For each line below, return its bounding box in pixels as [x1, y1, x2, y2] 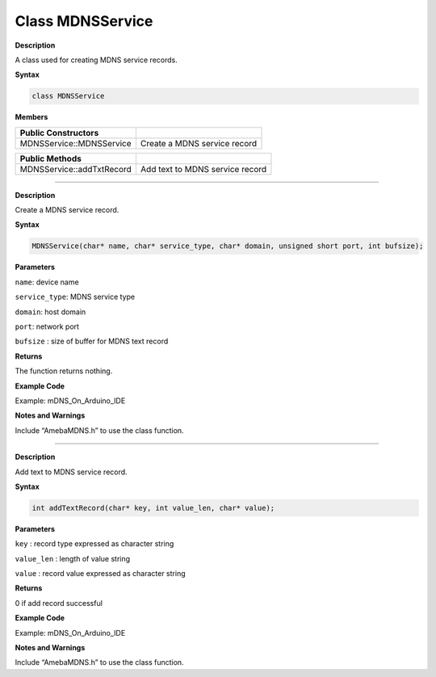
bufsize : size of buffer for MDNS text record [15, 336, 169, 347]
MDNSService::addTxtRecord [19, 163, 132, 175]
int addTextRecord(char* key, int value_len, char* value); [31, 503, 275, 512]
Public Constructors [19, 127, 99, 138]
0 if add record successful [15, 598, 103, 608]
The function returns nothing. [15, 366, 113, 376]
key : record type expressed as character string [15, 539, 174, 549]
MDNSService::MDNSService [19, 137, 132, 149]
